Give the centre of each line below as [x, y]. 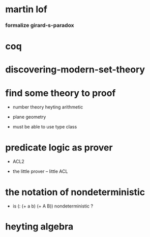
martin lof [26, 9]
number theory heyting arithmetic [48, 107]
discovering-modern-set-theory [75, 70]
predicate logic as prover [59, 148]
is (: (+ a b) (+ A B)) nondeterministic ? [53, 206]
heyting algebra [39, 227]
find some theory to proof [61, 93]
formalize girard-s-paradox [40, 25]
